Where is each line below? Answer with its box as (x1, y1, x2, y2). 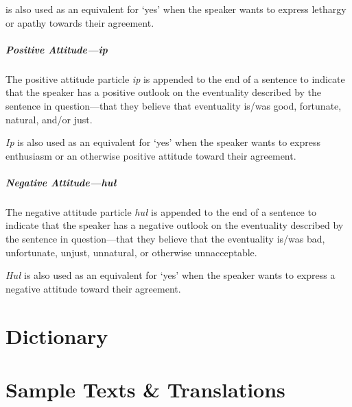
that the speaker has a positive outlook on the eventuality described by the (5, 85, 322, 99)
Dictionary (5, 321, 108, 349)
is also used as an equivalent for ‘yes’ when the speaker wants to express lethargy (5, 2, 347, 16)
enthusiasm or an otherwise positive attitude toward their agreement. (5, 148, 296, 162)
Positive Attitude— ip (5, 42, 108, 56)
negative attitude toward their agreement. (5, 281, 181, 295)
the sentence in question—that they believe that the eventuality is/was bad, (5, 232, 325, 246)
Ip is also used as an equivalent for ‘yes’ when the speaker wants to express (5, 135, 320, 149)
